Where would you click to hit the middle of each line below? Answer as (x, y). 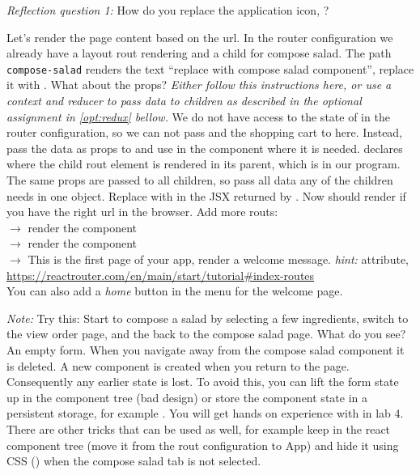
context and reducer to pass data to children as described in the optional (184, 101)
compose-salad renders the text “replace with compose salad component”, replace (210, 68)
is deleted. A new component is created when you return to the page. (178, 365)
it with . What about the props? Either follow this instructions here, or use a (199, 85)
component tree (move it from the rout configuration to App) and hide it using (203, 445)
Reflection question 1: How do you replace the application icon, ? (168, 10)
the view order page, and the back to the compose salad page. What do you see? (206, 334)
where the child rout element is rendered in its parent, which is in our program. (204, 164)
